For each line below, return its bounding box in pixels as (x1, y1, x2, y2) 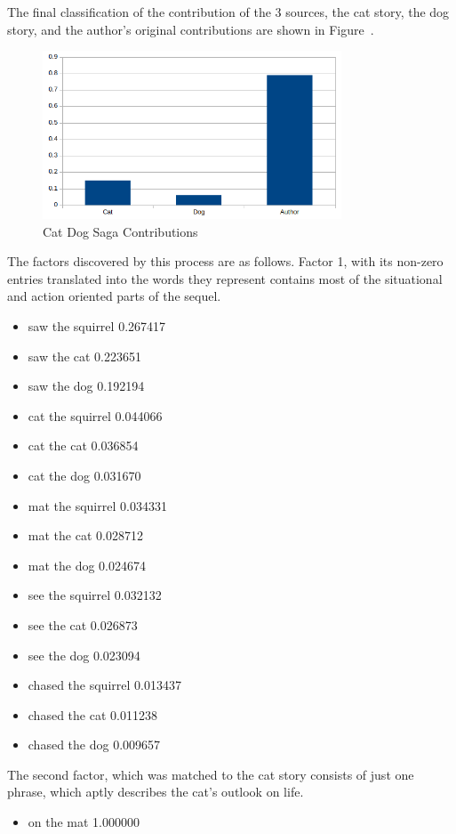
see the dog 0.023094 (28, 645, 140, 664)
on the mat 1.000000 (28, 813, 140, 831)
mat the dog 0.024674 (28, 555, 147, 574)
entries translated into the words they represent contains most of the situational (7, 269, 443, 287)
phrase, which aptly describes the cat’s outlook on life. (7, 782, 304, 801)
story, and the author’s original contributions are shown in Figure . (7, 20, 374, 38)
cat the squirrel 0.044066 (28, 406, 163, 425)
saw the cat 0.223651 (28, 346, 142, 365)
